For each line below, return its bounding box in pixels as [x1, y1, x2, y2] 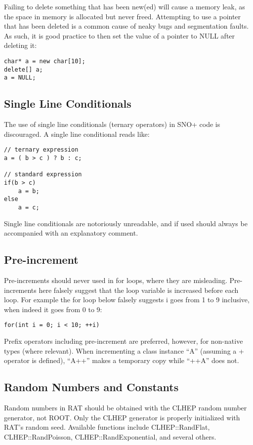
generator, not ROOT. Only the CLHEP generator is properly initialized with [4, 412, 240, 422]
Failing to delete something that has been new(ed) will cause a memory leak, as [4, 1, 245, 11]
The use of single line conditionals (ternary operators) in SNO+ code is [4, 119, 220, 129]
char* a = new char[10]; [4, 57, 85, 65]
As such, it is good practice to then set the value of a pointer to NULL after [4, 30, 235, 40]
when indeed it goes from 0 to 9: [4, 304, 102, 314]
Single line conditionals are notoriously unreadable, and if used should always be [4, 218, 248, 228]
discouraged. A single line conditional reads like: [4, 128, 150, 139]
